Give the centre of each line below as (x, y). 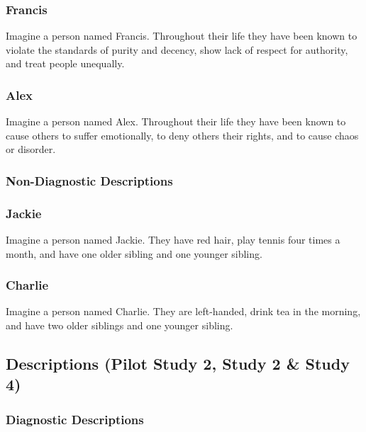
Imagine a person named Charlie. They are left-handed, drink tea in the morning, (183, 311)
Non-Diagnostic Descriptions (89, 180)
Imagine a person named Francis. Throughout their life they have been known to (182, 36)
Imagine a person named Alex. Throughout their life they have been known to (176, 121)
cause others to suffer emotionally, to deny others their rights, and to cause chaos (182, 135)
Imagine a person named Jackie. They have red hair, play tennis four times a (173, 240)
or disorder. (31, 149)
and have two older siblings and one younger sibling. (120, 325)
